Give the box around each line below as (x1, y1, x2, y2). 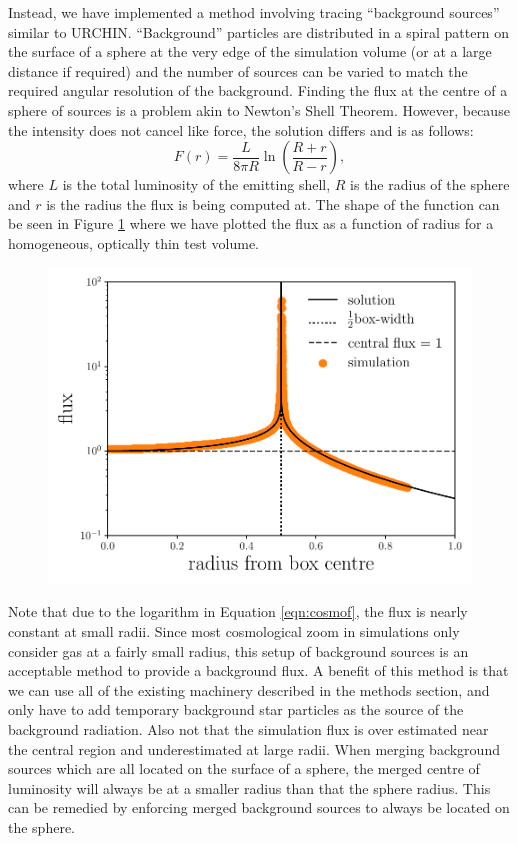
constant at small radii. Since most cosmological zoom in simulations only (8, 621, 460, 642)
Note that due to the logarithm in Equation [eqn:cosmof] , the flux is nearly (8, 601, 468, 622)
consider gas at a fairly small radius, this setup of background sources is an (8, 640, 469, 661)
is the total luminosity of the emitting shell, (62, 174, 331, 195)
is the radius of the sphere (350, 174, 510, 195)
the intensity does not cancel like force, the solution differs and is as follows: (8, 119, 474, 140)
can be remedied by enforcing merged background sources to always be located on (8, 797, 510, 818)
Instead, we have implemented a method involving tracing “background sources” (8, 2, 500, 22)
